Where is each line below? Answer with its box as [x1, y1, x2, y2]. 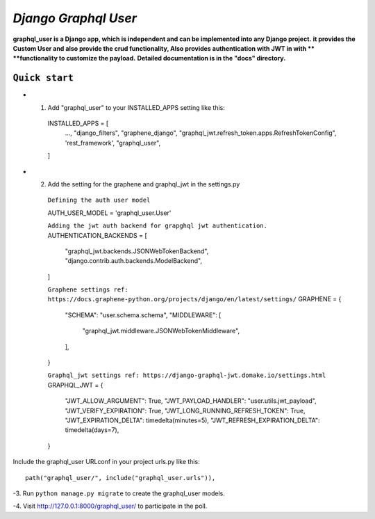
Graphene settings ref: [47, 286, 128, 294]
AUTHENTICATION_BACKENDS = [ [47, 231, 147, 239]
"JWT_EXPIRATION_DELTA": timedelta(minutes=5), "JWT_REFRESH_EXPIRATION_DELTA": [65, 416, 320, 424]
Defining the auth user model [47, 196, 151, 205]
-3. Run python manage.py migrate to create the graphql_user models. [12, 489, 225, 497]
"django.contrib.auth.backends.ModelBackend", [65, 257, 203, 265]
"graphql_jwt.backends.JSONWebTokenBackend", [65, 247, 209, 255]
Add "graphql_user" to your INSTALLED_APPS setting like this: [47, 103, 225, 111]
